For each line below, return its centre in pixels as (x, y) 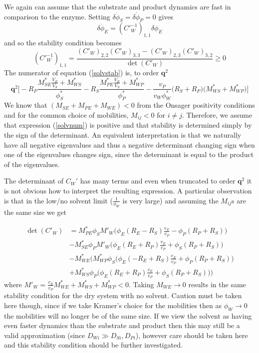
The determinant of (34, 181)
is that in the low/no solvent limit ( (58, 200)
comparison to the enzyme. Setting (57, 16)
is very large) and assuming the (170, 200)
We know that (26, 105)
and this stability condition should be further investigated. (93, 345)
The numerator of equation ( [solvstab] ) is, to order (81, 72)
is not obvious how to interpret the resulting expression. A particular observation (128, 190)
